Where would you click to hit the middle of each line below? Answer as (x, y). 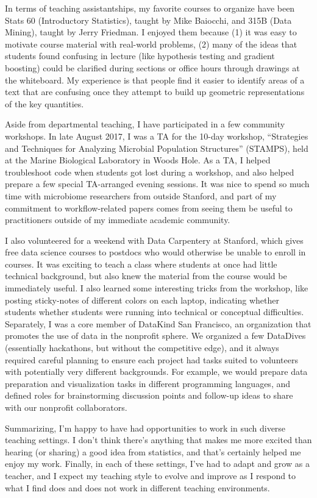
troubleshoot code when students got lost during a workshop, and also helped (150, 172)
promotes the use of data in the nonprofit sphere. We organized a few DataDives (155, 336)
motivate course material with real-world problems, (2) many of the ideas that (151, 44)
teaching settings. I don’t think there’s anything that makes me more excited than (158, 440)
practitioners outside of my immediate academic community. (118, 220)
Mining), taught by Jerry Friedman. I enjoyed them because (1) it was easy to (151, 32)
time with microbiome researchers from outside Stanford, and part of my (141, 195)
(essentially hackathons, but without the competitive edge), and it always (142, 348)
